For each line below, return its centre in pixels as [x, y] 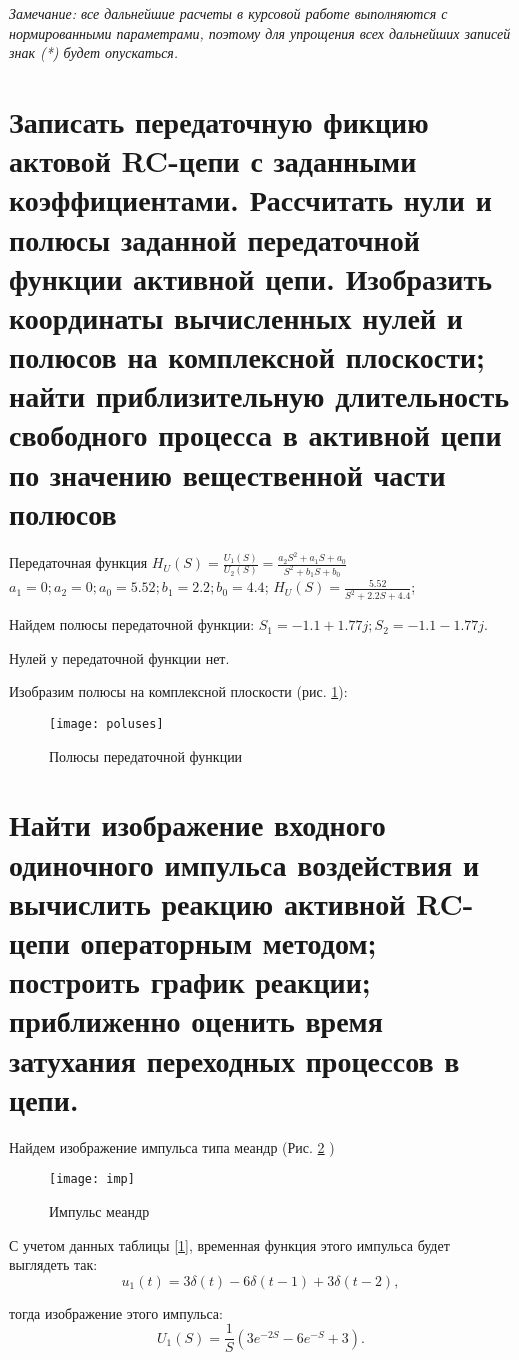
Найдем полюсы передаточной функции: [132, 624]
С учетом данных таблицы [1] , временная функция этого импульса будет [229, 1244]
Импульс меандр [99, 1210]
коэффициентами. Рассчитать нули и [250, 199]
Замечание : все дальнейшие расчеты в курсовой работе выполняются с [228, 13]
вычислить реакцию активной [207, 902]
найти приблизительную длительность [259, 395]
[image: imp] [92, 1179]
